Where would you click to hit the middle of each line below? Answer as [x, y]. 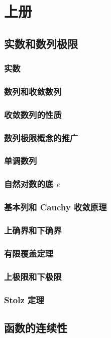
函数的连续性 [36, 327]
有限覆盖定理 [29, 253]
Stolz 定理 [24, 299]
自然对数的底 [29, 184]
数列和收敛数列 [33, 91]
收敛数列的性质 [33, 114]
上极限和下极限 [33, 276]
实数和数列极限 [41, 43]
